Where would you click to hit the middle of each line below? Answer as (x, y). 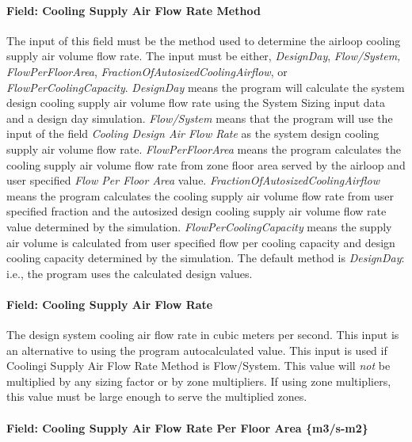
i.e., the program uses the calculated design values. (130, 273)
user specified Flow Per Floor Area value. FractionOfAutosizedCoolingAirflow (193, 180)
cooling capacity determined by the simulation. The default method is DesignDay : (206, 258)
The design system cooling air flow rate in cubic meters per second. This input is (203, 335)
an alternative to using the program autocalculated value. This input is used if (197, 350)
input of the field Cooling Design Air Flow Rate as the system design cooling (193, 133)
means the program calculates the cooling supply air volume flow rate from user (200, 195)
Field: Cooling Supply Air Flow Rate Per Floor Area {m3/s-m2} (187, 427)
